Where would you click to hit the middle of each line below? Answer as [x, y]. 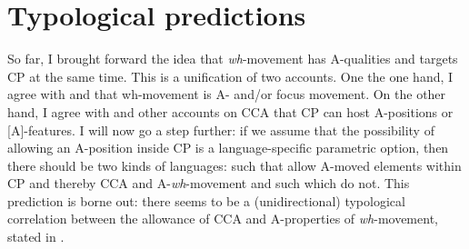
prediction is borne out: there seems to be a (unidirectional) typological [206, 200]
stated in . [36, 237]
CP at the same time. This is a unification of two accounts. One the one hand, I [230, 76]
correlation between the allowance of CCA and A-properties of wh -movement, [223, 219]
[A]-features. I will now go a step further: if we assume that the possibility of [221, 129]
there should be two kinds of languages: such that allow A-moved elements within [234, 165]
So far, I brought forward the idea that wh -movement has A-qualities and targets [233, 59]
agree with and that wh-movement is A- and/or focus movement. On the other [227, 94]
